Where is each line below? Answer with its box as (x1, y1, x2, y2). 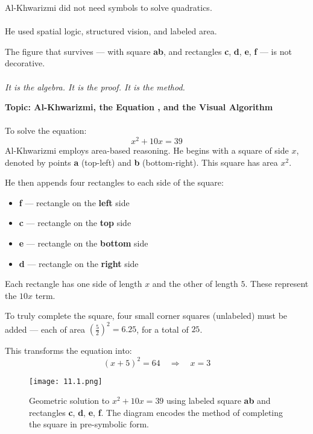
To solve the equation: (5, 124, 87, 137)
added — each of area (5, 322, 86, 335)
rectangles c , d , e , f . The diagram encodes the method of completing (29, 406, 283, 418)
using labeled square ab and (166, 394, 271, 407)
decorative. (5, 57, 45, 69)
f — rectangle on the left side (19, 196, 130, 209)
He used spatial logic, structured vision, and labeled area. (5, 25, 217, 37)
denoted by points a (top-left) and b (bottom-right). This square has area (5, 156, 278, 168)
